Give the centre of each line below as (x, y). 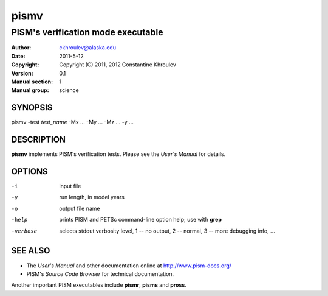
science (69, 90)
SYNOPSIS (32, 107)
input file (70, 186)
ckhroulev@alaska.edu (88, 48)
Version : (22, 73)
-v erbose (24, 231)
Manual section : (32, 82)
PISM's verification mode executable (87, 32)
